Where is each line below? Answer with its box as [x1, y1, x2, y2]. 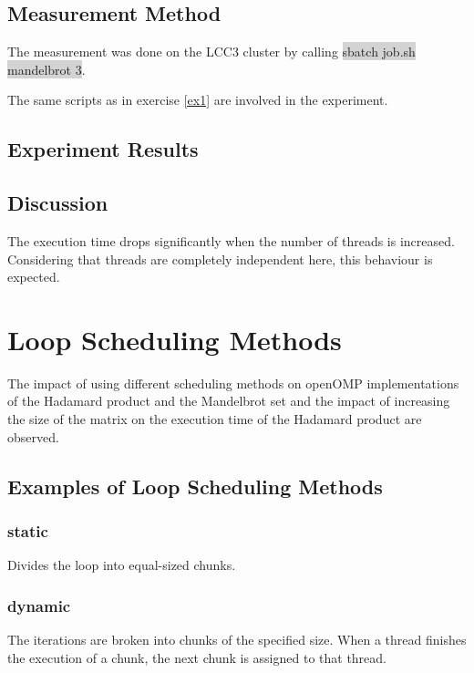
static [7, 519, 48, 542]
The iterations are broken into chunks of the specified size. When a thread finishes [7, 630, 467, 649]
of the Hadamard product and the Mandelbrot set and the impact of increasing [7, 391, 450, 410]
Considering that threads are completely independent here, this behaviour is [7, 249, 433, 268]
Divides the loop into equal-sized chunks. [7, 555, 236, 575]
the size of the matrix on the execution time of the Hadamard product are [7, 409, 422, 429]
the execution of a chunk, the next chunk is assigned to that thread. [7, 647, 386, 667]
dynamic [7, 594, 71, 616]
